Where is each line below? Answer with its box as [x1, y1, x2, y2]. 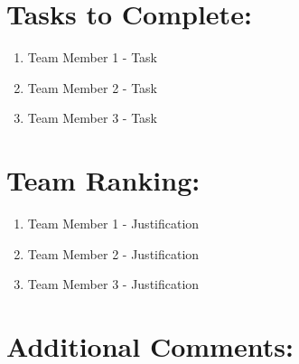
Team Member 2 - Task [27, 78, 157, 97]
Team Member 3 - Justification [27, 275, 200, 294]
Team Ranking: [6, 162, 201, 199]
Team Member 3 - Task [27, 108, 157, 127]
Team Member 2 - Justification [27, 244, 200, 263]
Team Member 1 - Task [27, 48, 157, 67]
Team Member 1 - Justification [27, 214, 200, 233]
